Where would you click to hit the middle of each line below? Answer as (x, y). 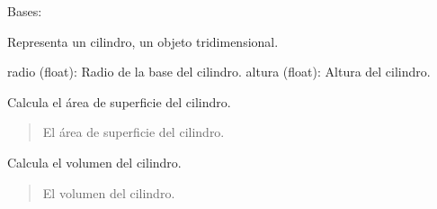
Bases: (25, 11)
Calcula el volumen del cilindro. (94, 162)
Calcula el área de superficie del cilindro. (119, 101)
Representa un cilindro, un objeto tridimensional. (143, 41)
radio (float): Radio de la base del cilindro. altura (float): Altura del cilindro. (219, 72)
